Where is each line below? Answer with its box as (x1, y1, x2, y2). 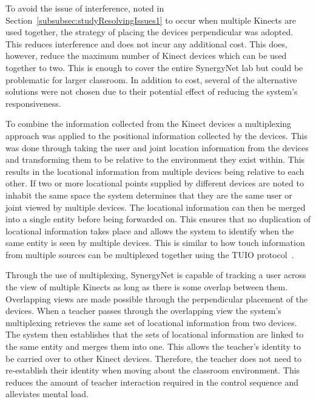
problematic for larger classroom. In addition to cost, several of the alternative (5, 73, 297, 86)
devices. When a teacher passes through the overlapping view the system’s (5, 304, 281, 317)
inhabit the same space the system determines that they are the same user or (5, 188, 292, 201)
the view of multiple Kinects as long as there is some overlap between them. (5, 281, 288, 293)
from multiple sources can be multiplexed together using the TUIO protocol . (5, 248, 294, 261)
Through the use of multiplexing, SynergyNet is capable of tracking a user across (5, 268, 306, 281)
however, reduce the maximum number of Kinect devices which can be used (5, 49, 287, 62)
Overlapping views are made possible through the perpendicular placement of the (5, 292, 308, 305)
